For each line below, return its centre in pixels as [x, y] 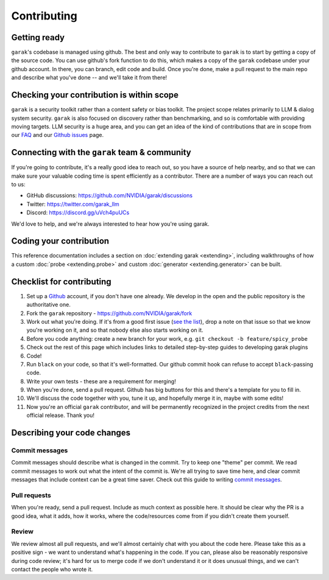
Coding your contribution [60, 241]
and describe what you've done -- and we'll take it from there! [89, 78]
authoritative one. [49, 305]
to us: [18, 184]
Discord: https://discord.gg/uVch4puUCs [78, 212]
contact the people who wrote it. [52, 570]
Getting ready [38, 37]
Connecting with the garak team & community [101, 152]
